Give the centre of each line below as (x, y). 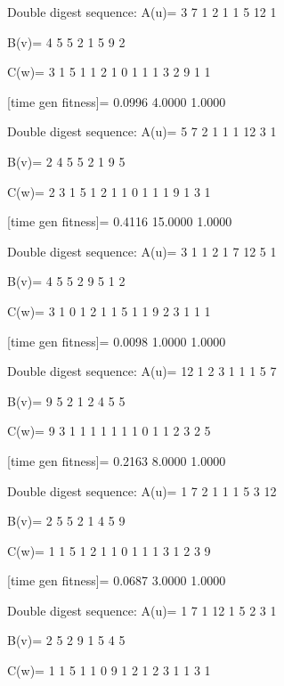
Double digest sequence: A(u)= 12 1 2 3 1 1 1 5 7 (142, 371)
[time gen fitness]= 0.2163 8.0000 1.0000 (117, 460)
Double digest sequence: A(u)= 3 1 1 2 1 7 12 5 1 (142, 251)
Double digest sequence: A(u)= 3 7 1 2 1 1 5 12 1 (142, 12)
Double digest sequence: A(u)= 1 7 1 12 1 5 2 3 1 (142, 610)
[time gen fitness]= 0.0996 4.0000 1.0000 (117, 101)
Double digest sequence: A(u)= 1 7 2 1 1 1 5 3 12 (142, 490)
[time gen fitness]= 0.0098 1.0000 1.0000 (117, 341)
